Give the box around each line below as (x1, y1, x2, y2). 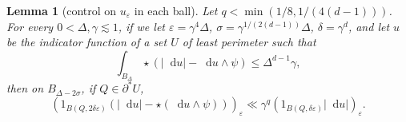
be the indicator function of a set (6, 33, 167, 50)
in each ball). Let (134, 2, 218, 18)
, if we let (118, 18, 165, 34)
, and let (348, 18, 390, 34)
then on (6, 80, 44, 96)
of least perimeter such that (182, 33, 316, 50)
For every (6, 18, 54, 34)
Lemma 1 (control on (6, 2, 117, 18)
